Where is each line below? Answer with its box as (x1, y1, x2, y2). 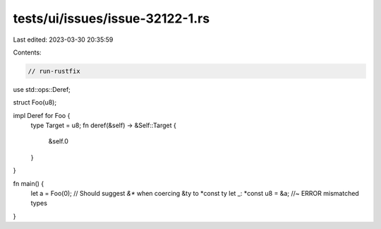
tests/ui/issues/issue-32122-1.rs (13, 11, 210, 26)
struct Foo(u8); (13, 98, 56, 107)
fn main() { (13, 179, 44, 187)
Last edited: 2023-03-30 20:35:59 (13, 35, 114, 44)
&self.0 (48, 137, 68, 146)
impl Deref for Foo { (13, 111, 71, 119)
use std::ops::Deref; (13, 85, 71, 93)
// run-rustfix (28, 67, 80, 75)
